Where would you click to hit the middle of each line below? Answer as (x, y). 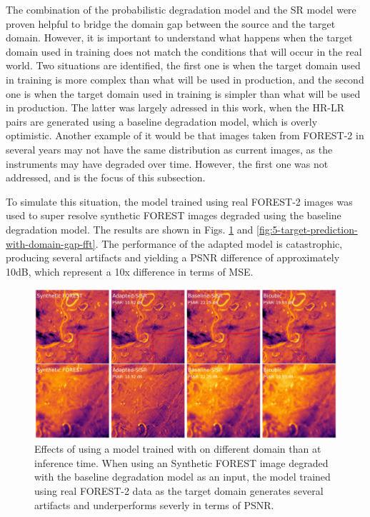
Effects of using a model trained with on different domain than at (178, 449)
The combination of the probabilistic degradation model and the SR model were (181, 9)
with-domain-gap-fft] (51, 243)
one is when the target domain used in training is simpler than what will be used (183, 93)
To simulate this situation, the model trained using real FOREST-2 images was (179, 201)
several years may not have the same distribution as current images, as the (169, 149)
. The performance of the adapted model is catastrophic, (219, 243)
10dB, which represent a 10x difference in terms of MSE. (130, 271)
